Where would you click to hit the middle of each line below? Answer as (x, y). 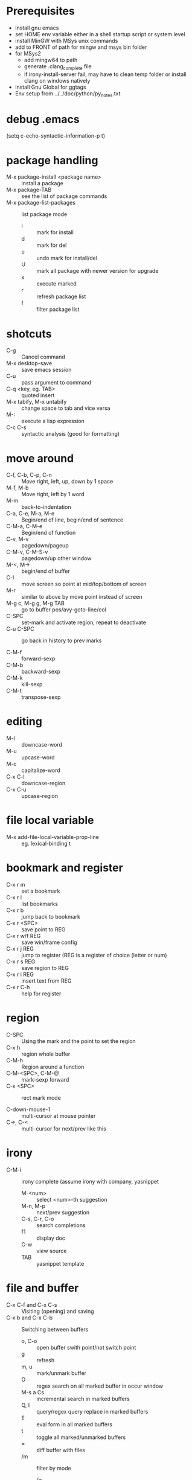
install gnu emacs (37, 28)
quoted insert (38, 395)
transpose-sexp (41, 697)
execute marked (56, 284)
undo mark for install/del (67, 258)
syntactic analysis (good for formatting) (70, 434)
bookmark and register (65, 868)
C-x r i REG (20, 974)
